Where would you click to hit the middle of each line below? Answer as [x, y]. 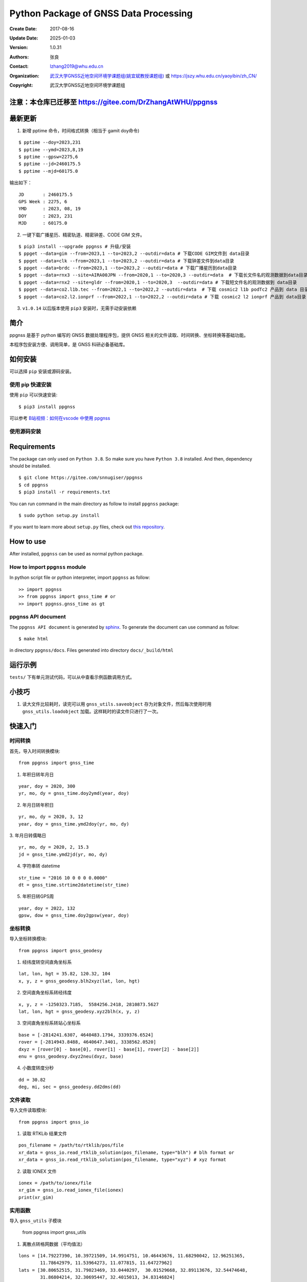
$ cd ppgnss [34, 485]
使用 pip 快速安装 [30, 385]
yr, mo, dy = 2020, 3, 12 [51, 817]
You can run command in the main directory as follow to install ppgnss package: [94, 504]
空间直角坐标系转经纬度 [47, 993]
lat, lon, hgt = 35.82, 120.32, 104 [64, 974]
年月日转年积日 [38, 805]
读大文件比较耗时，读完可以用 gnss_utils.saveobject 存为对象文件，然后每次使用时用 [117, 704]
